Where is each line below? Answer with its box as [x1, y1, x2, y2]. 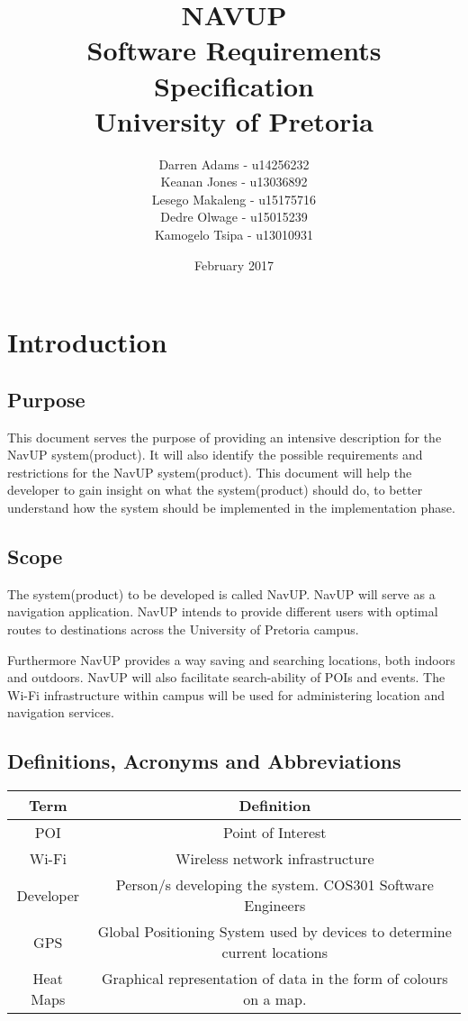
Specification [154, 67, 314, 104]
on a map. [243, 989, 307, 1010]
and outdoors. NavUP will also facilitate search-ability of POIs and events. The [7, 668, 445, 687]
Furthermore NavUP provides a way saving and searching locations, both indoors [7, 650, 455, 669]
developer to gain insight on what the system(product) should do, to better [7, 480, 423, 499]
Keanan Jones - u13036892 [160, 172, 308, 191]
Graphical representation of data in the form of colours [102, 968, 448, 989]
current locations [221, 942, 328, 963]
